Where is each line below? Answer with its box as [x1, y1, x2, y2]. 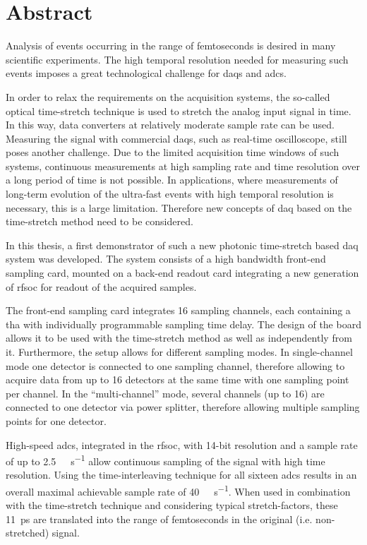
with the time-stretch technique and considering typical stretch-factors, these [6, 498, 338, 513]
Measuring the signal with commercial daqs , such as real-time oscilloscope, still [6, 131, 347, 145]
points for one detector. [6, 413, 107, 428]
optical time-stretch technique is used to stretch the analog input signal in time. [6, 103, 351, 118]
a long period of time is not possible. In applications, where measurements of [6, 172, 338, 187]
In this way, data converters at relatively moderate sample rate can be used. [6, 117, 335, 132]
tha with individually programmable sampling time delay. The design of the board [6, 316, 361, 331]
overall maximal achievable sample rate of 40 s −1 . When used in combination [6, 482, 351, 498]
